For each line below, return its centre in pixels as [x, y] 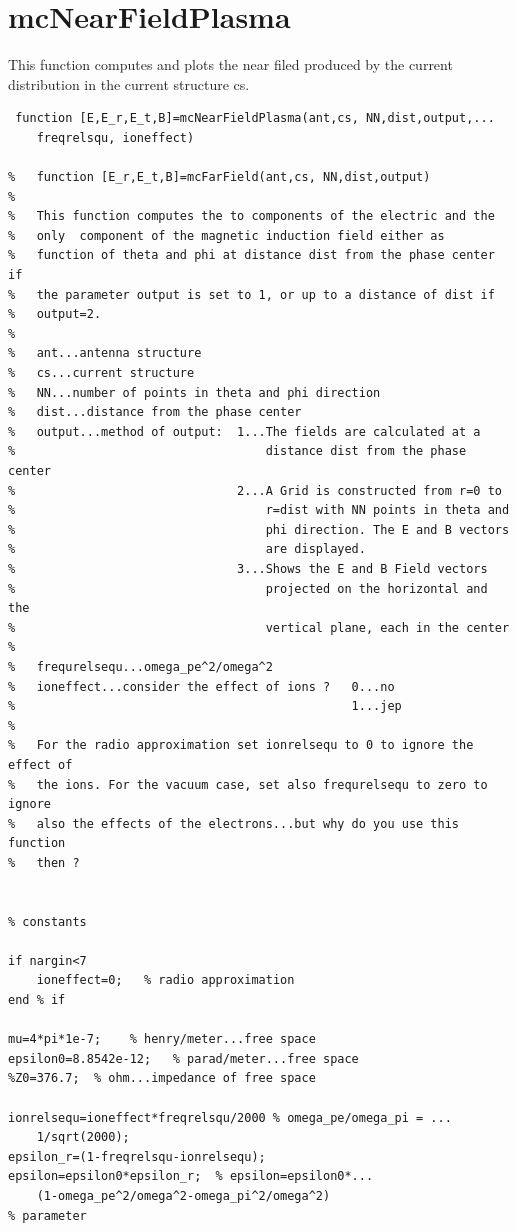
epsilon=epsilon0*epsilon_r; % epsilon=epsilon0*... [191, 1176]
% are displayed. [187, 549]
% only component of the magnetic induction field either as [226, 235]
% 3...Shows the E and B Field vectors [248, 568]
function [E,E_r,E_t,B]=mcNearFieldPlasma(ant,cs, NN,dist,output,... [255, 118]
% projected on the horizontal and [248, 588]
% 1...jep [205, 706]
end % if [37, 1000]
